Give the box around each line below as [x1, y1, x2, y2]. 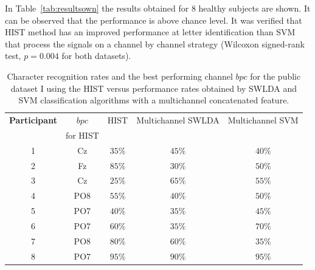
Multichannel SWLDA [136, 114, 220, 126]
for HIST [65, 128, 99, 141]
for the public [250, 69, 301, 82]
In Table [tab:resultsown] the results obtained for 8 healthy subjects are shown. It [5, 2, 311, 14]
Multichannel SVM [227, 114, 299, 126]
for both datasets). [61, 49, 131, 62]
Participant [9, 114, 57, 126]
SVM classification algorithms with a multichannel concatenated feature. [18, 94, 289, 106]
